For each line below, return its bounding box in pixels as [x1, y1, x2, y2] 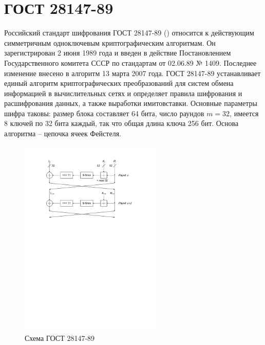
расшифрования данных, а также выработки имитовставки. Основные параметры [4, 98, 257, 108]
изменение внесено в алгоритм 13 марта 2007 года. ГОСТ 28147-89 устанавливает [4, 67, 261, 78]
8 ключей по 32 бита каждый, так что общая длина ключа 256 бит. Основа [4, 118, 239, 129]
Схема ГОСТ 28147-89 [25, 333, 95, 343]
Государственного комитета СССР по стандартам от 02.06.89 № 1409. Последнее [4, 57, 257, 68]
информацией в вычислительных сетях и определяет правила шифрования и [4, 87, 242, 98]
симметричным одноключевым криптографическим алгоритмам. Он [4, 37, 216, 48]
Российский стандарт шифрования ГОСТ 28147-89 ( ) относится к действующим [4, 27, 254, 38]
